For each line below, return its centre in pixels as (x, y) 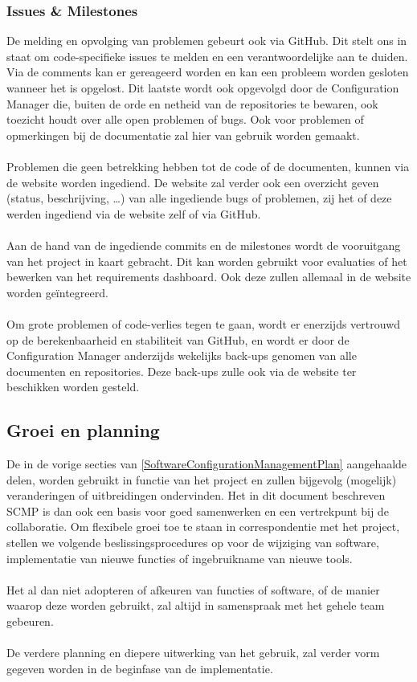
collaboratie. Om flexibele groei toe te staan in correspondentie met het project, (203, 527)
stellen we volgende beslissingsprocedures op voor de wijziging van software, (193, 543)
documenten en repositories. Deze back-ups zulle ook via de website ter (182, 371)
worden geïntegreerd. (57, 292)
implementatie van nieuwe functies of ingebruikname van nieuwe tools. (180, 558)
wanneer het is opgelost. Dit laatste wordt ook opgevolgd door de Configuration (203, 88)
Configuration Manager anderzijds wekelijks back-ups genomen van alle (182, 355)
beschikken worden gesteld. (73, 387)
